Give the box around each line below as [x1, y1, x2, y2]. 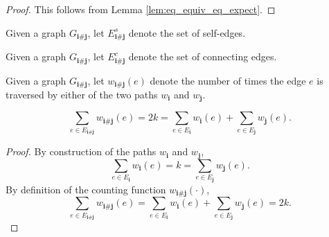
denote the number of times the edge [150, 73, 306, 87]
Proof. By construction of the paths [6, 144, 157, 159]
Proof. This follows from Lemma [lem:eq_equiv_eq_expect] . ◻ [6, 2, 276, 16]
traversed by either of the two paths [6, 87, 158, 101]
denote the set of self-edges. [128, 25, 246, 39]
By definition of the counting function [6, 182, 166, 196]
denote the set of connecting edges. [128, 49, 277, 64]
